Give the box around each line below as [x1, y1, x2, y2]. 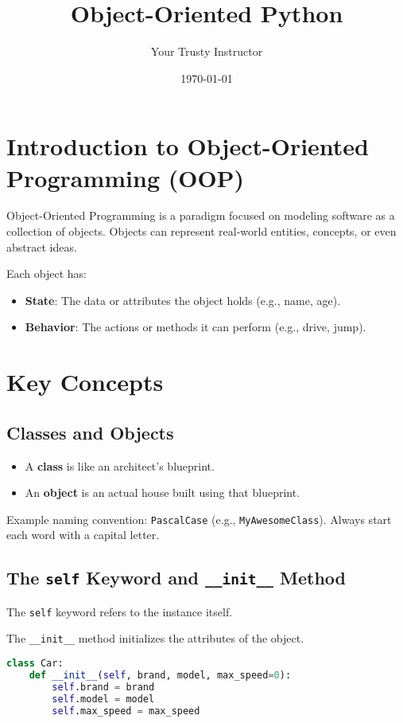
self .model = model [52, 693, 155, 705]
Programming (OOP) [6, 161, 245, 193]
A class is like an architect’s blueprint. [25, 457, 215, 474]
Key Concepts [6, 365, 164, 398]
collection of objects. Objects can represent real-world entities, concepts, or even [6, 223, 397, 240]
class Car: [6, 658, 64, 670]
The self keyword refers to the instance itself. [6, 603, 233, 619]
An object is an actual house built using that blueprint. [25, 484, 300, 501]
